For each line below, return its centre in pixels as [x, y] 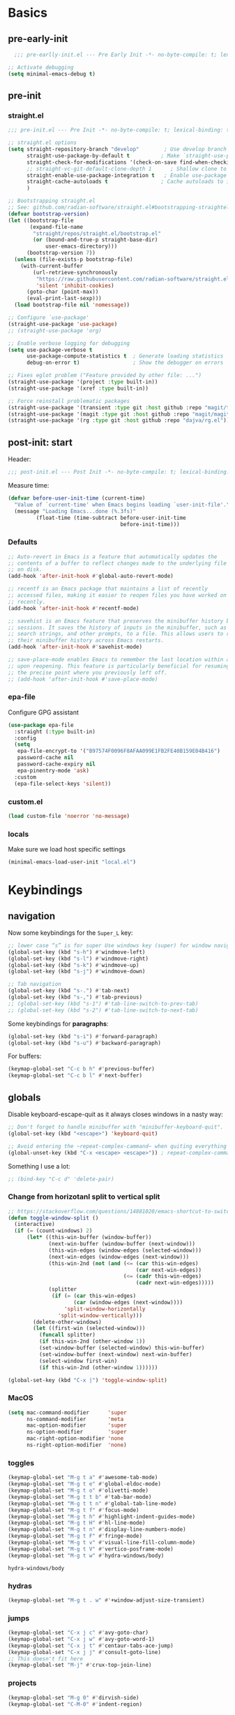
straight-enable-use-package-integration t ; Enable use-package [127, 175]
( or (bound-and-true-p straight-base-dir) [96, 240]
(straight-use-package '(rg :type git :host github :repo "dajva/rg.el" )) [119, 421]
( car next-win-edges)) [168, 1270]
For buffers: [25, 1056]
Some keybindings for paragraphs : [58, 1024]
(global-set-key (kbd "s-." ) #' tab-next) [69, 991]
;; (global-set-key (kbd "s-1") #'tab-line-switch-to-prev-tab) [103, 1003]
